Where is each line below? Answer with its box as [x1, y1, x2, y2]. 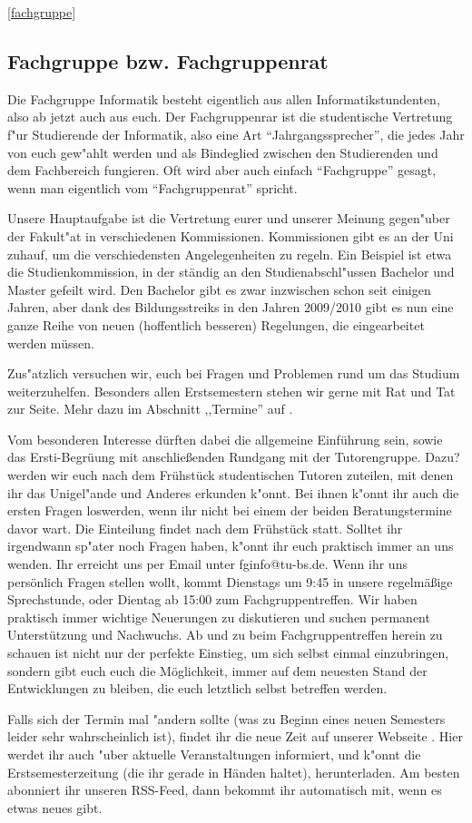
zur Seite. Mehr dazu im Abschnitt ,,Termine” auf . [7, 399, 293, 418]
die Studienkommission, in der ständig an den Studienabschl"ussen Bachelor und [7, 262, 455, 281]
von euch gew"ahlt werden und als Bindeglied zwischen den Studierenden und [7, 142, 438, 162]
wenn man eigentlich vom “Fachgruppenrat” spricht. [7, 178, 298, 197]
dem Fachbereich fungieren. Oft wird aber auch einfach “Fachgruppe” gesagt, [7, 161, 437, 180]
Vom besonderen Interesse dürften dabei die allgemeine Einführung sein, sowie [7, 429, 443, 448]
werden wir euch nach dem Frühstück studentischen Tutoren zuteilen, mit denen [7, 465, 454, 485]
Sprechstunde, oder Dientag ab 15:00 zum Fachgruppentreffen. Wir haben [7, 590, 418, 609]
